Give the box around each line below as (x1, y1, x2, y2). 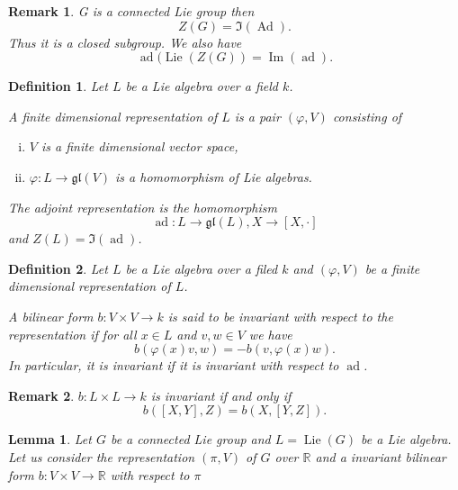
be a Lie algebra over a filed (125, 259, 278, 277)
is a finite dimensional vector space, (40, 137, 238, 156)
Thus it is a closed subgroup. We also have (8, 32, 242, 51)
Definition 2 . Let (8, 259, 108, 277)
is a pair (234, 106, 281, 125)
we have (248, 324, 292, 343)
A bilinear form (8, 306, 94, 325)
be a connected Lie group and (110, 430, 271, 449)
